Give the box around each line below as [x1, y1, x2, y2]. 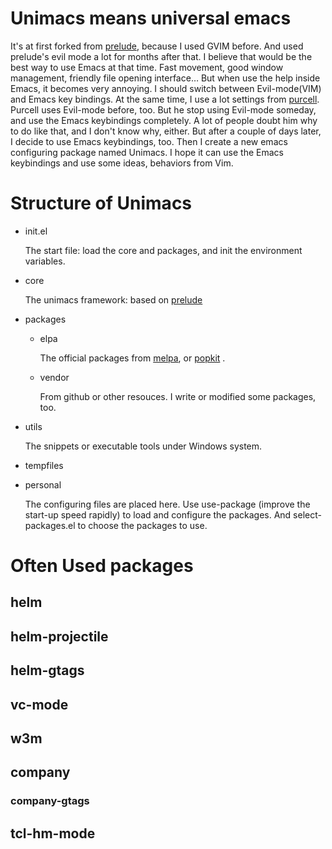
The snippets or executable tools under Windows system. [24, 440, 263, 452]
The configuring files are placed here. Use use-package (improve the [24, 498, 311, 510]
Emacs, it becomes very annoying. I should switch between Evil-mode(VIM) [10, 82, 322, 94]
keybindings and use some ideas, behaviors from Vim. [10, 157, 234, 169]
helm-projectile [10, 628, 109, 645]
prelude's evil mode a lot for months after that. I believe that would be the [10, 50, 313, 62]
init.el [24, 225, 48, 237]
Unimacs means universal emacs [10, 7, 292, 30]
